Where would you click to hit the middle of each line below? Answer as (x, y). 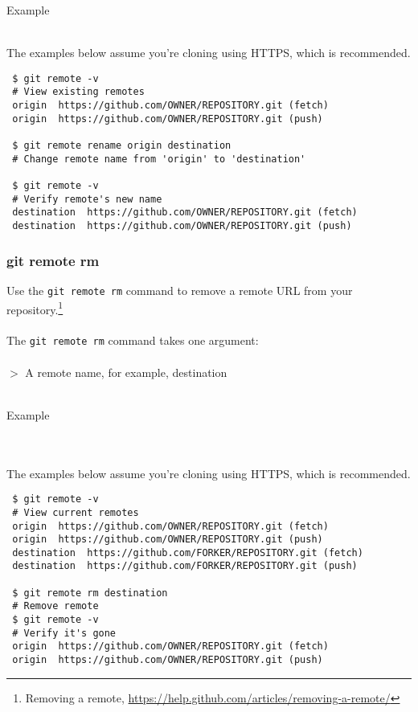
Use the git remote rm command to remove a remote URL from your (180, 290)
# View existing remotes (78, 92)
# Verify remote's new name (87, 199)
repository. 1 (35, 308)
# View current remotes (76, 512)
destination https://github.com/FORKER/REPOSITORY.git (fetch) (188, 552)
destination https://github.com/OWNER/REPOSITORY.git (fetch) (185, 213)
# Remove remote (55, 606)
